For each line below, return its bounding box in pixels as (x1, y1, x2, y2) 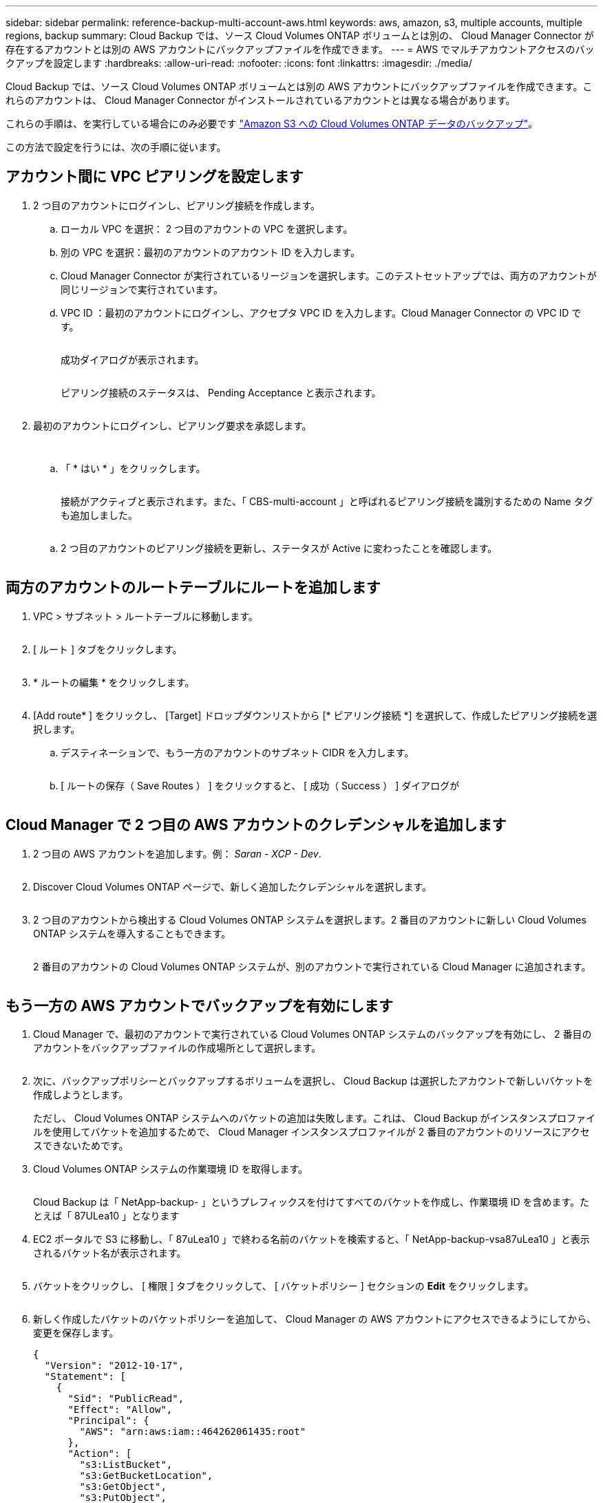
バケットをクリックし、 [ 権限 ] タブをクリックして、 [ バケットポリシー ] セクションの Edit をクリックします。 (33, 1280, 534, 1292)
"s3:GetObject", (79, 1481, 167, 1493)
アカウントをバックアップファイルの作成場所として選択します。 (33, 1042, 321, 1054)
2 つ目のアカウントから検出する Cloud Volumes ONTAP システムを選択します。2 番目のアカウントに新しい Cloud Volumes (33, 913, 586, 926)
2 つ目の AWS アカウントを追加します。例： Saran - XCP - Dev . (33, 847, 321, 860)
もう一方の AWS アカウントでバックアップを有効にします (6, 996, 393, 1014)
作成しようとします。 (33, 1089, 129, 1101)
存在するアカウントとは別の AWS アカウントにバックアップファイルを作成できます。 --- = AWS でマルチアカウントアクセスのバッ (6, 43, 595, 55)
